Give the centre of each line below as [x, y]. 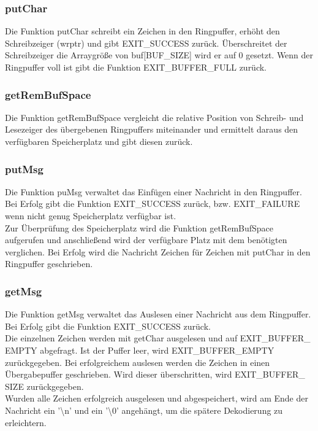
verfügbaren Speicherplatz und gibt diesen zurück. [99, 141]
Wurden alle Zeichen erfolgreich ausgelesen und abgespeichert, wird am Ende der [157, 398]
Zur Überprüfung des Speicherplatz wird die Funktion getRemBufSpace [139, 227]
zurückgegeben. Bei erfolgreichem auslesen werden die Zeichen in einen [138, 362]
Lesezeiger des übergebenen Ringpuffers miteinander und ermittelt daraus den [152, 129]
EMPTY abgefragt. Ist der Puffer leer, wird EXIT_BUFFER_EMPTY [140, 350]
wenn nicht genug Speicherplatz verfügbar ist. [91, 215]
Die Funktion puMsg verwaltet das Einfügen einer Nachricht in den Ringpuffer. [153, 191]
